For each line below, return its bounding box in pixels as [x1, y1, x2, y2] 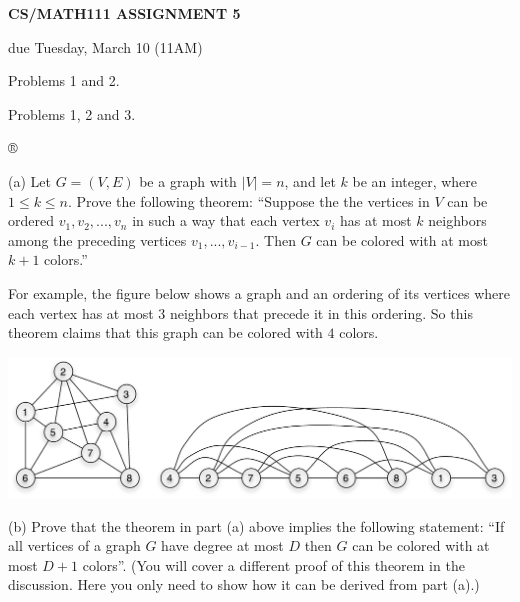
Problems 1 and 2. [8, 70, 120, 91]
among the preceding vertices [8, 229, 187, 250]
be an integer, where [352, 170, 478, 191]
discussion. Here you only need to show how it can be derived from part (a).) [8, 574, 480, 595]
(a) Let [8, 170, 51, 191]
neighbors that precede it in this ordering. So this [169, 302, 473, 323]
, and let [284, 170, 336, 191]
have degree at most [161, 535, 284, 556]
